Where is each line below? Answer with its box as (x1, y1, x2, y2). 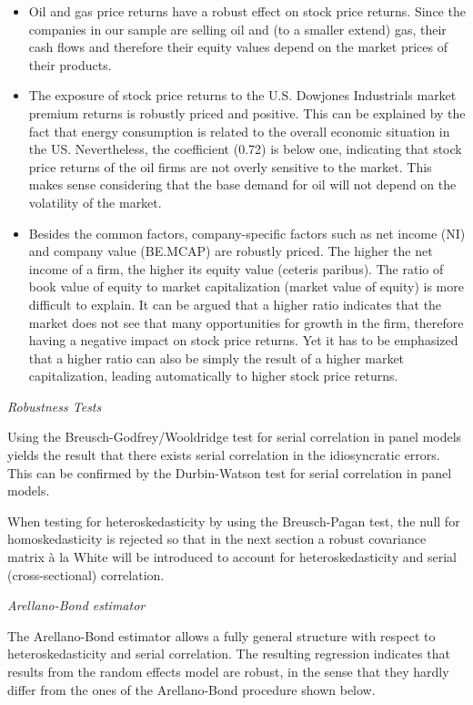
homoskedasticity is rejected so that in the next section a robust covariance (7, 529, 427, 548)
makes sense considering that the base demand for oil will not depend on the (28, 175, 457, 194)
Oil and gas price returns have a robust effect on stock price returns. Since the (28, 2, 466, 20)
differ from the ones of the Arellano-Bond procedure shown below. (7, 679, 376, 699)
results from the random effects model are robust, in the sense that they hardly (7, 662, 449, 680)
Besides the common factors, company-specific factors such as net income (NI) (28, 223, 466, 242)
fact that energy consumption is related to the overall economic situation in (28, 121, 450, 140)
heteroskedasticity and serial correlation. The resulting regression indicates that (7, 644, 450, 663)
